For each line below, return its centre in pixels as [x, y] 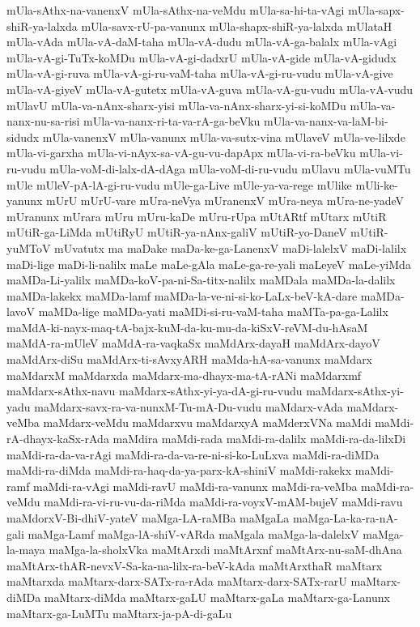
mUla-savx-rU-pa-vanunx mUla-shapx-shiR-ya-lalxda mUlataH [237, 26]
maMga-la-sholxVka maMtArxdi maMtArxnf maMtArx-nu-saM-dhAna [225, 550]
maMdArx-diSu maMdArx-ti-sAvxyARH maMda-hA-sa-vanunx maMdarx [190, 359]
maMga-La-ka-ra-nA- [345, 518]
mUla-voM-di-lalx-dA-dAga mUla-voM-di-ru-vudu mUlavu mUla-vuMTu [230, 168]
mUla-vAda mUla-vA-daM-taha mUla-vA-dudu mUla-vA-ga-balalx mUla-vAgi [202, 42]
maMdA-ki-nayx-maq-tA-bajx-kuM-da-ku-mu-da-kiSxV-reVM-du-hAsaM [187, 327]
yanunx [25, 200]
